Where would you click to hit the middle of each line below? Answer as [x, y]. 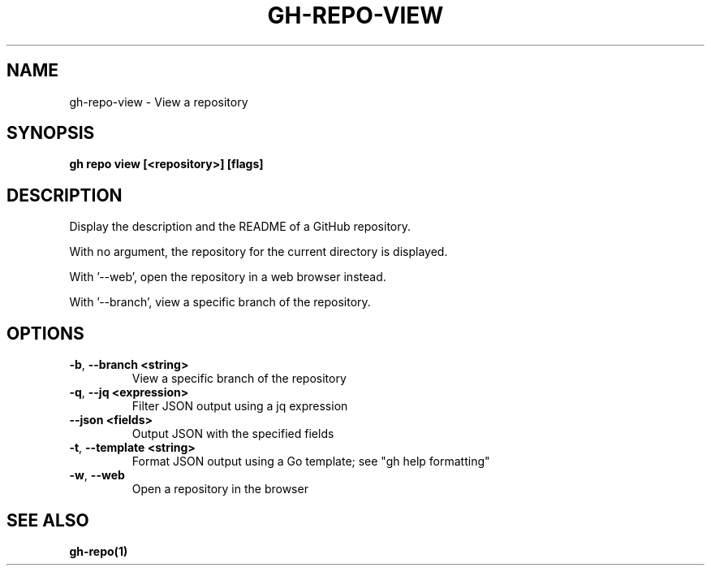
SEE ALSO [48, 520]
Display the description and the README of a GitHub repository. [240, 227]
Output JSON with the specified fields [233, 434]
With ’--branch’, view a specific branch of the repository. [220, 302]
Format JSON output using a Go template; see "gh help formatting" [311, 461]
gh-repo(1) [99, 551]
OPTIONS [45, 333]
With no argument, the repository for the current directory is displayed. [259, 252]
